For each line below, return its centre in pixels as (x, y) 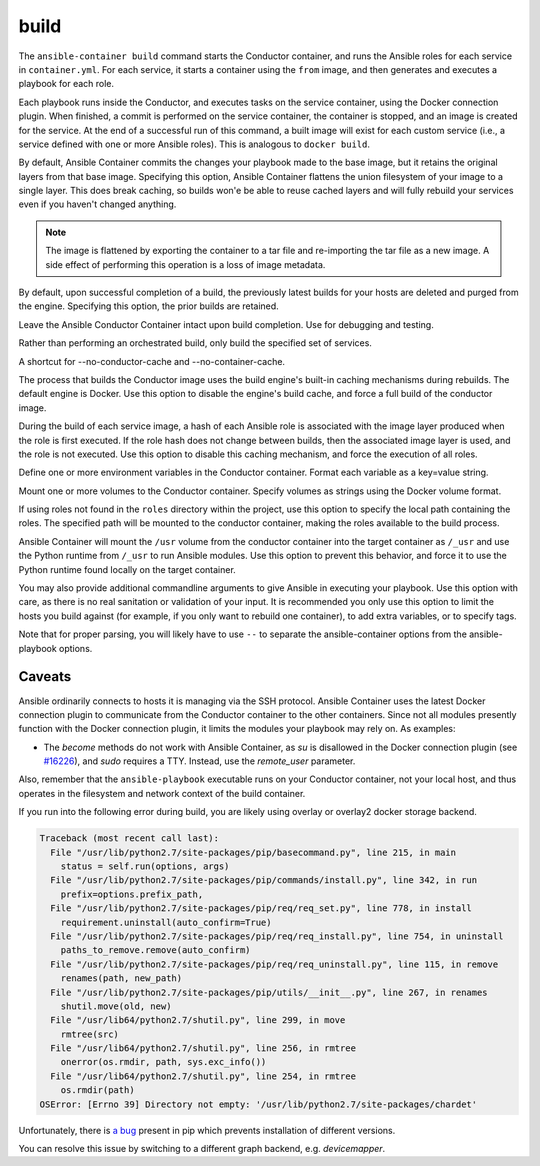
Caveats (45, 676)
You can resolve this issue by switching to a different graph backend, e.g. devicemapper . (202, 1149)
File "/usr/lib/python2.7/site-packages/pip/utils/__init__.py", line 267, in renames (269, 992)
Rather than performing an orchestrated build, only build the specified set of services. (195, 343)
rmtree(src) (90, 1034)
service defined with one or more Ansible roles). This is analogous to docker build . (194, 144)
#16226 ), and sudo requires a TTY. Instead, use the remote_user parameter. (199, 761)
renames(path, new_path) (121, 978)
